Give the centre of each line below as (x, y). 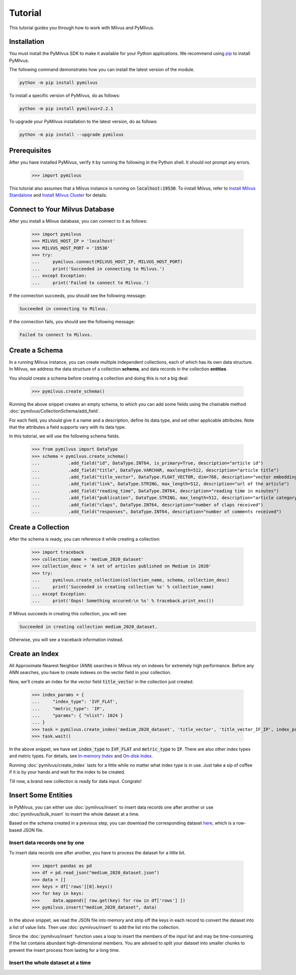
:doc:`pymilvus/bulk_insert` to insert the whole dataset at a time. (74, 814)
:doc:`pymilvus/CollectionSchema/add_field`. (55, 411)
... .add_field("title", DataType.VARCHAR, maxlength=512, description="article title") (155, 470)
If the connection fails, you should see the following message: (72, 321)
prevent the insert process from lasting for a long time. (65, 950)
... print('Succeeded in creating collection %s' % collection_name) (123, 587)
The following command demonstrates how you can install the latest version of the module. (102, 70)
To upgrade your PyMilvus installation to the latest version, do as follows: (83, 122)
